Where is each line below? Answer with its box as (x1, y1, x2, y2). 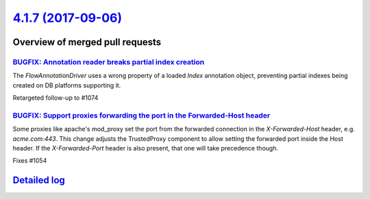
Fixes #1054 (12, 157, 47, 165)
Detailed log (12, 174, 65, 186)
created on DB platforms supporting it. (12, 81, 121, 89)
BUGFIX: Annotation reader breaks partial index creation (12, 57, 205, 66)
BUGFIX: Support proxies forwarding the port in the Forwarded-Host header (12, 110, 271, 120)
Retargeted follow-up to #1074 (12, 94, 99, 102)
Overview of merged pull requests (12, 36, 162, 48)
